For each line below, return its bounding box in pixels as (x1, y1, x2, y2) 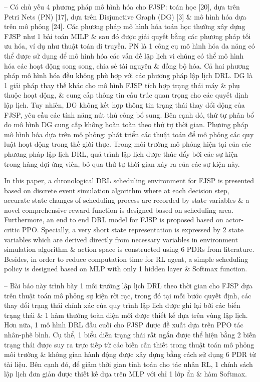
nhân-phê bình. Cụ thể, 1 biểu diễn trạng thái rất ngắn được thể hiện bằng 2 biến (4, 329, 256, 339)
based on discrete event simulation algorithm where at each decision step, (4, 185, 229, 195)
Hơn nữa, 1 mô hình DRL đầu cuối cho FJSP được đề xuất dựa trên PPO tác (4, 319, 243, 330)
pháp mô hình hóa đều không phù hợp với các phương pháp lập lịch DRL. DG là (4, 70, 253, 81)
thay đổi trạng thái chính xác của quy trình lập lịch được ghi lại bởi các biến (4, 300, 240, 310)
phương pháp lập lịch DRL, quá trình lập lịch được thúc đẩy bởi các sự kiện (4, 148, 238, 159)
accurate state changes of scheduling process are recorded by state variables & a (4, 195, 249, 205)
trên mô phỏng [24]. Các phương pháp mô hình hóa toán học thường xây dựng (4, 21, 245, 32)
